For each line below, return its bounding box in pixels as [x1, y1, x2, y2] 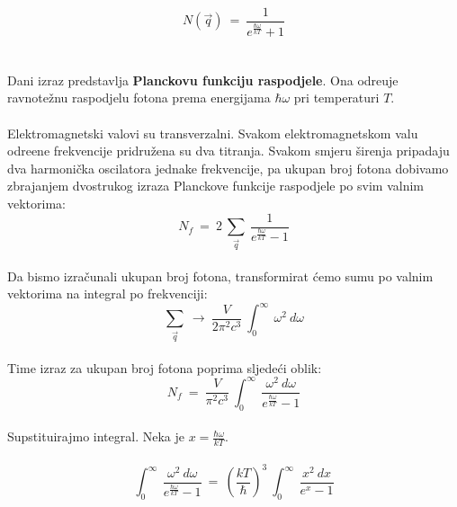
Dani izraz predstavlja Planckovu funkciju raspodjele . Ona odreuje [7, 70, 399, 89]
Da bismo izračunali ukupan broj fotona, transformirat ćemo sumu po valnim [7, 266, 434, 285]
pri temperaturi [293, 88, 380, 107]
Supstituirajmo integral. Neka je [7, 427, 184, 446]
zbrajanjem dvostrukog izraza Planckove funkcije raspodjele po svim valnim [7, 176, 424, 195]
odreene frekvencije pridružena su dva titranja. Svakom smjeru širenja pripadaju [7, 141, 450, 160]
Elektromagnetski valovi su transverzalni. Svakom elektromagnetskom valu [7, 123, 418, 142]
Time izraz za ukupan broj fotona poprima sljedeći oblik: [7, 358, 322, 377]
